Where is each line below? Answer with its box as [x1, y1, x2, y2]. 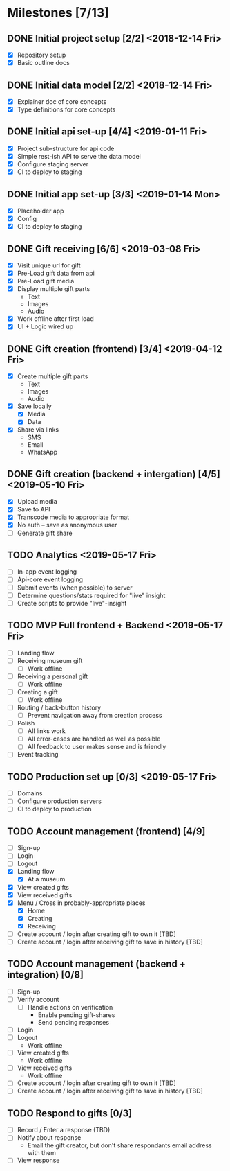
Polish [17, 719, 35, 728]
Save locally [17, 402, 52, 410]
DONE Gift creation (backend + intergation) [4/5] [7, 468, 221, 479]
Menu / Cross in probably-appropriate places [17, 899, 146, 907]
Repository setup [17, 51, 66, 59]
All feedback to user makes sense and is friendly [27, 743, 166, 751]
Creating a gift [17, 687, 59, 696]
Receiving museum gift [17, 656, 83, 664]
